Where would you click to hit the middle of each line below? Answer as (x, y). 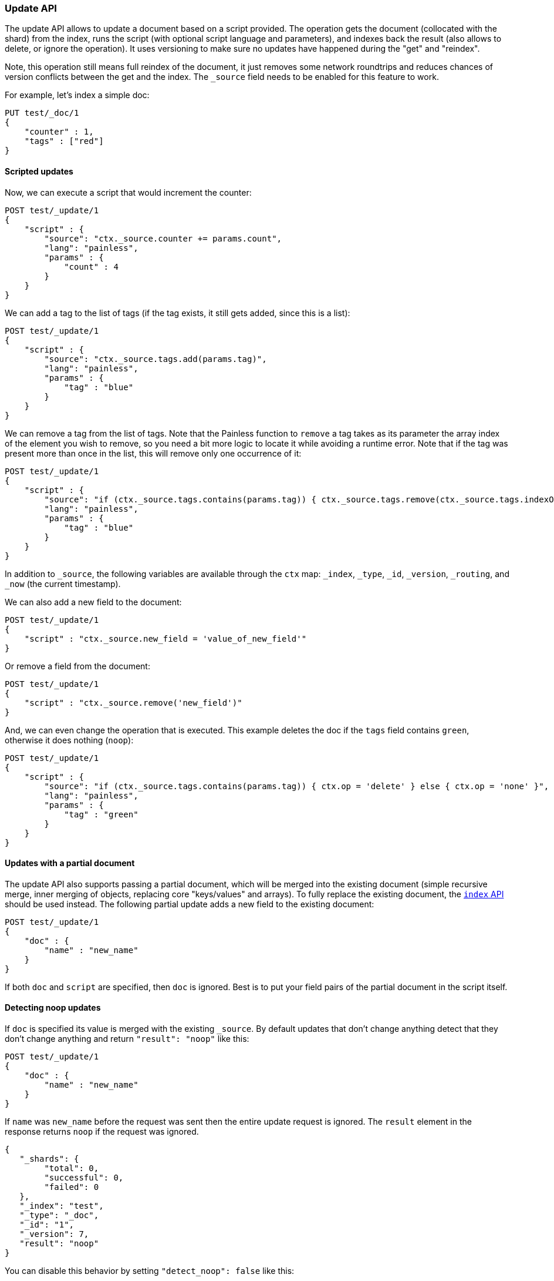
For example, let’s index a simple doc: (77, 95)
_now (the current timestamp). (63, 584)
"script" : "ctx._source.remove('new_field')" (133, 702)
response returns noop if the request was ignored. (102, 1132)
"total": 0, (72, 1168)
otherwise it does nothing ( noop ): (69, 740)
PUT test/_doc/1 (42, 113)
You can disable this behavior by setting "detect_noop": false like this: (150, 1271)
